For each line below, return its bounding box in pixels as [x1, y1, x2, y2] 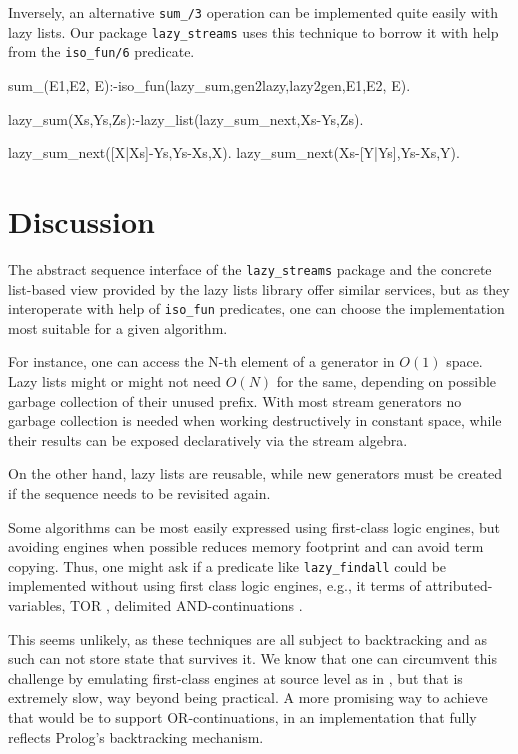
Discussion [8, 200, 155, 241]
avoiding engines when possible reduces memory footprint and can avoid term [8, 536, 484, 557]
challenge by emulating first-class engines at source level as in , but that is [8, 667, 463, 688]
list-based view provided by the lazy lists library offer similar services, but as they [8, 278, 510, 299]
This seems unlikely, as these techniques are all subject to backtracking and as [8, 628, 487, 649]
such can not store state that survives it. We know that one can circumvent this [8, 648, 497, 669]
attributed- [425, 575, 493, 596]
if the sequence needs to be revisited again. [8, 482, 271, 503]
